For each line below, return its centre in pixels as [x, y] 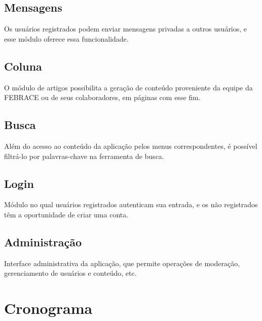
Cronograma [48, 308]
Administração [43, 242]
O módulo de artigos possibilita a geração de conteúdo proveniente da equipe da [128, 87]
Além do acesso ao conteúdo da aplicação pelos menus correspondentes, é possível [131, 146]
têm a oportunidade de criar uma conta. [66, 214]
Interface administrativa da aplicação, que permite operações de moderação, [122, 263]
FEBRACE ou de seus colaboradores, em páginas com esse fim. [102, 97]
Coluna [23, 66]
